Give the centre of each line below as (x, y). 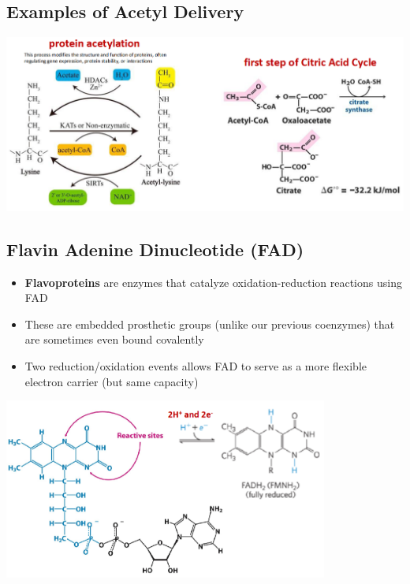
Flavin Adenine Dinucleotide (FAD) (155, 249)
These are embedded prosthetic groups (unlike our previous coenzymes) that (210, 324)
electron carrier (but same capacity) (112, 381)
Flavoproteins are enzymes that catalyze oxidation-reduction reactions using (213, 282)
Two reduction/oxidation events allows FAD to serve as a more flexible (196, 366)
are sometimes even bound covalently (114, 339)
